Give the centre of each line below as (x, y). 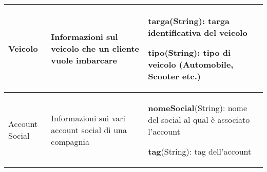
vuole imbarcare (84, 60)
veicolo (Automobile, (191, 64)
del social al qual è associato (199, 120)
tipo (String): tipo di (189, 52)
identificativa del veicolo (198, 33)
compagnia (70, 141)
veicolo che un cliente (95, 48)
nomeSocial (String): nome (198, 108)
